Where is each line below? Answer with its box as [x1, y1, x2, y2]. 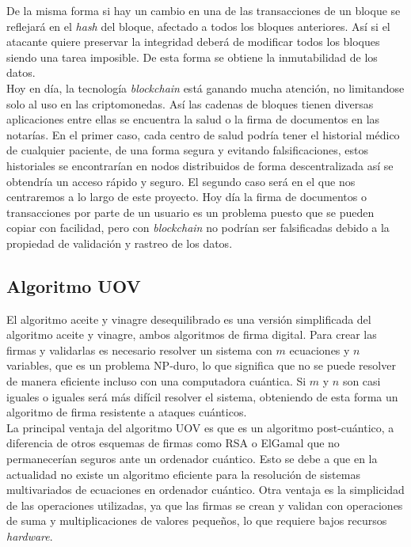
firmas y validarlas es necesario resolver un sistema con [6, 341, 272, 358]
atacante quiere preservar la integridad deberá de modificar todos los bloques [6, 33, 380, 50]
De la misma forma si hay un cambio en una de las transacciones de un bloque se [6, 2, 401, 18]
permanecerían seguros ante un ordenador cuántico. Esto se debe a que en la [6, 450, 378, 467]
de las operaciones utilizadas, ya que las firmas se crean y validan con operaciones [6, 496, 403, 513]
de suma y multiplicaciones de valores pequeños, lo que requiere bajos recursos [6, 512, 387, 529]
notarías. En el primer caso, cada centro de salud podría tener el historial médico [6, 126, 400, 142]
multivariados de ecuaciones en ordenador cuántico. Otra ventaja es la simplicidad [6, 481, 405, 498]
